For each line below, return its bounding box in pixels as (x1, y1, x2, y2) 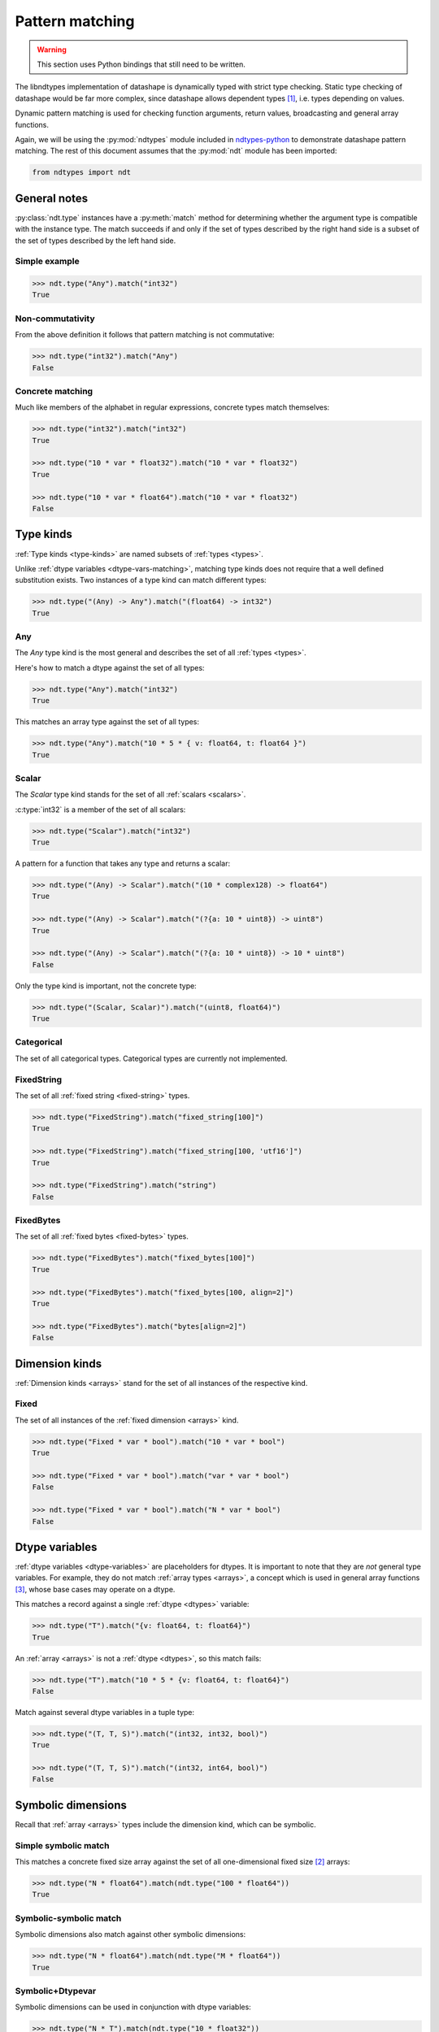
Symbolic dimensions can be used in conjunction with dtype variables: (15, 2002, 251, 2012)
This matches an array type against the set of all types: (15, 717, 199, 727)
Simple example (15, 256, 80, 267)
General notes (15, 191, 89, 205)
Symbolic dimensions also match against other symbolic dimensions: (15, 1930, 246, 1939)
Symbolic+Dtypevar (15, 1985, 97, 1996)
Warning (37, 45, 67, 54)
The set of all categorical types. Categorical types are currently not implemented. (15, 1053, 288, 1063)
